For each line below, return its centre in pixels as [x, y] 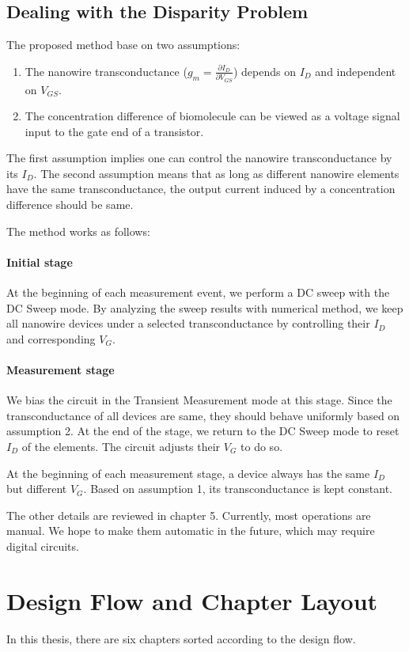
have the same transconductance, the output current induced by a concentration [201, 189]
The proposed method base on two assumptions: [123, 45]
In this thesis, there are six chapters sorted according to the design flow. [181, 638]
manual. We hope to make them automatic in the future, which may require [191, 531]
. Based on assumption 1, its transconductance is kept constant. [238, 489]
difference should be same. [70, 205]
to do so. [262, 447]
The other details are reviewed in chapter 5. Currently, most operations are [189, 515]
